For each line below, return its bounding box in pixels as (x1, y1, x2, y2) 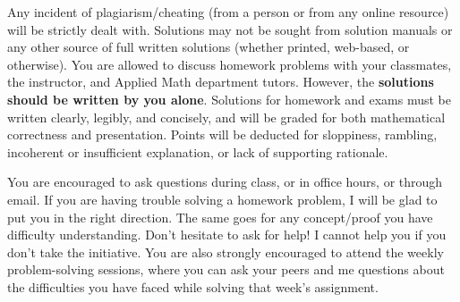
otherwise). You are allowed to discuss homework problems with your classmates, (7, 55, 452, 73)
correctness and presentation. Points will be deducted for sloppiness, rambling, (7, 125, 438, 144)
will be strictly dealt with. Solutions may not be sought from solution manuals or (7, 20, 453, 38)
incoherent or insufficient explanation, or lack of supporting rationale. (7, 142, 388, 161)
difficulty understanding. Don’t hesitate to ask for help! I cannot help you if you (7, 225, 447, 244)
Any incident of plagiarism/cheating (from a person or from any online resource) (7, 3, 449, 21)
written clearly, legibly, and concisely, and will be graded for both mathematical (7, 107, 446, 126)
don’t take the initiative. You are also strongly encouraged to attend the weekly (7, 242, 444, 261)
